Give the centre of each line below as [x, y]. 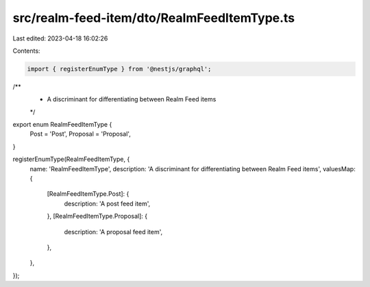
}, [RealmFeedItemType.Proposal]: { [97, 216]
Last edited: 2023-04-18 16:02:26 [60, 38]
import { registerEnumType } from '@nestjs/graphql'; [119, 69]
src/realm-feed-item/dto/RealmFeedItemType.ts [154, 18]
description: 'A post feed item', [107, 203]
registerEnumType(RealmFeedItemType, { [71, 159]
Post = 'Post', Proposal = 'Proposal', [81, 134]
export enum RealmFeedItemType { [62, 125]
